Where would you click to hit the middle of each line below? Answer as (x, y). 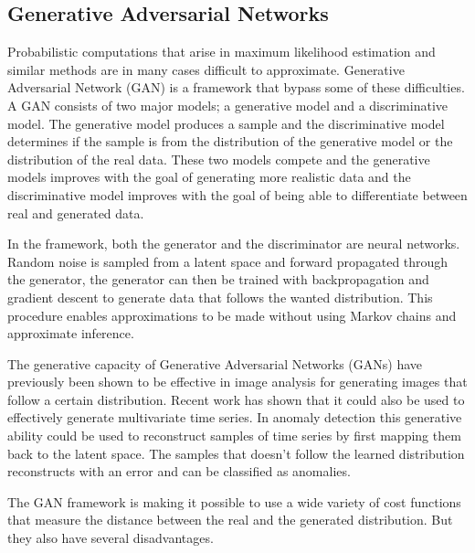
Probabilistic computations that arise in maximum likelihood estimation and (222, 52)
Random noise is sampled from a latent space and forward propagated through (228, 261)
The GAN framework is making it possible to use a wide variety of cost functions (234, 501)
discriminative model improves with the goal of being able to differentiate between (237, 194)
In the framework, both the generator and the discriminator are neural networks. (234, 244)
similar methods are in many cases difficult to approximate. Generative (206, 69)
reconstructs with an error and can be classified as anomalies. (179, 471)
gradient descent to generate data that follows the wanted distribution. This (220, 297)
